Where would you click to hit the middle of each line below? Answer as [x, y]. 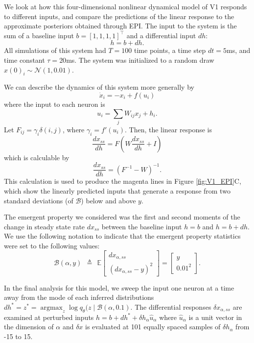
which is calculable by [37, 157]
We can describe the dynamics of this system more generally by [99, 87]
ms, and [239, 50]
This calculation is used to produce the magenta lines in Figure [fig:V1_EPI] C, [123, 181]
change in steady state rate [45, 226]
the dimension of [29, 327]
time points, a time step [170, 50]
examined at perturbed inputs [49, 317]
